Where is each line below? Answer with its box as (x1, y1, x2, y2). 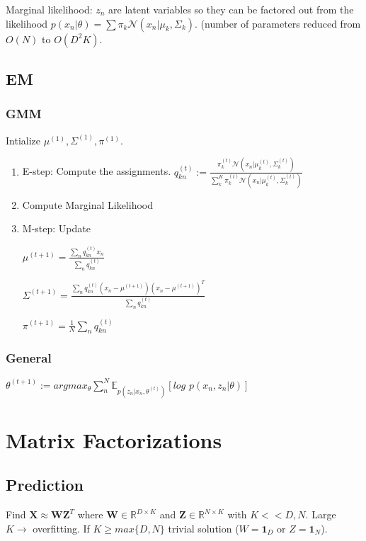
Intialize (6, 132, 40, 147)
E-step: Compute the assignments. (22, 164, 171, 178)
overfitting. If (33, 520, 90, 535)
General (6, 349, 52, 367)
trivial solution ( (168, 520, 239, 535)
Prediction (6, 474, 84, 496)
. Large (305, 507, 336, 522)
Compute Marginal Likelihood (22, 197, 154, 212)
